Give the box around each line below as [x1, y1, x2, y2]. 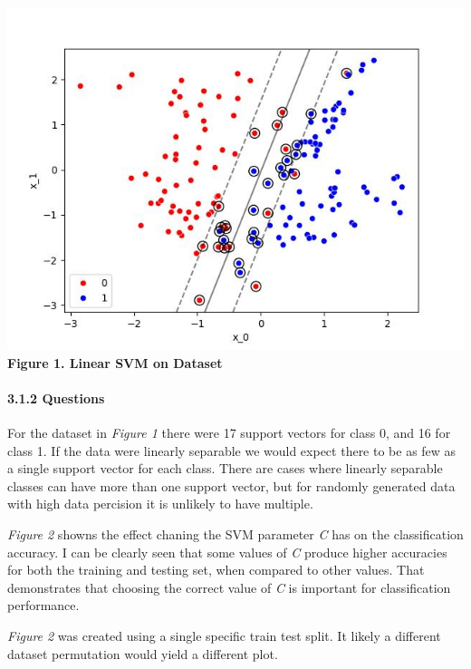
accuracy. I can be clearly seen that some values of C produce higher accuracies [7, 542, 447, 561]
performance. [7, 596, 80, 615]
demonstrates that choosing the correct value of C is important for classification [7, 577, 451, 596]
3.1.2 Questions [7, 388, 105, 407]
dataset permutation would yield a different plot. [7, 644, 278, 663]
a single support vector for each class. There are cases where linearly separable [7, 459, 443, 478]
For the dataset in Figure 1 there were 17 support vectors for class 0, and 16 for [7, 422, 451, 441]
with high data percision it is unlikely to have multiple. [7, 494, 313, 513]
